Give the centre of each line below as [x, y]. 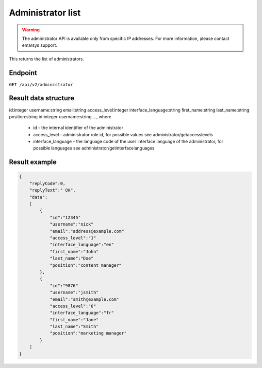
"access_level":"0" [73, 306]
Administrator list [45, 13]
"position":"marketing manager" [88, 333]
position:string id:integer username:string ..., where [60, 116]
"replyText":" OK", [53, 190]
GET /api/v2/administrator [41, 84]
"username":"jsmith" [74, 293]
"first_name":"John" [74, 251]
